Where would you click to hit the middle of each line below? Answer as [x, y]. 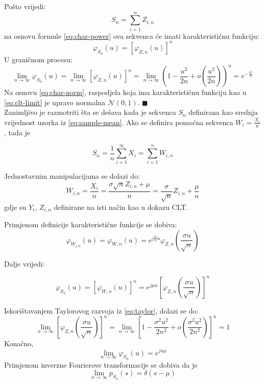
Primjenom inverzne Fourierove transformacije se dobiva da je [101, 364]
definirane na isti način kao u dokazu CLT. [121, 207]
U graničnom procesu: [38, 59]
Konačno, [19, 343]
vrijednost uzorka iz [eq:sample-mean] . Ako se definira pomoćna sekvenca [119, 122]
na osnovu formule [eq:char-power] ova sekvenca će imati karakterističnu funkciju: [132, 35]
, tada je [17, 132]
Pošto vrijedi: [25, 6]
